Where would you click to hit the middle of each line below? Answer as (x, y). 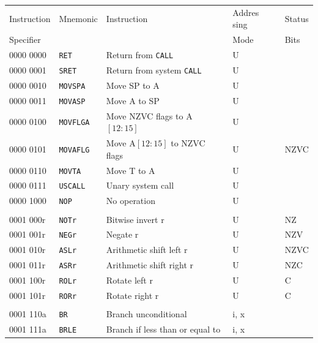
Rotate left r (129, 280)
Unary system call (140, 185)
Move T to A (131, 170)
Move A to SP (133, 100)
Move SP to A (133, 85)
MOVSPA (72, 86)
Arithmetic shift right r (150, 265)
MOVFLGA (74, 123)
